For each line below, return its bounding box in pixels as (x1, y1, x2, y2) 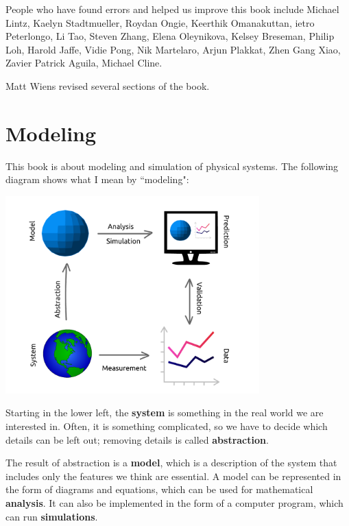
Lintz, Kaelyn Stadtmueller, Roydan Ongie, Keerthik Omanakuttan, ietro (5, 15, 315, 29)
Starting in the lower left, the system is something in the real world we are (5, 405, 324, 420)
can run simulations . (5, 509, 98, 523)
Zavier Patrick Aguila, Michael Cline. (5, 56, 163, 70)
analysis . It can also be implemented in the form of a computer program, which (5, 496, 344, 510)
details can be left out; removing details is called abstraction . (5, 432, 269, 446)
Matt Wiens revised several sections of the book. (5, 78, 210, 93)
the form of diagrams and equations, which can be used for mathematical (5, 482, 313, 497)
